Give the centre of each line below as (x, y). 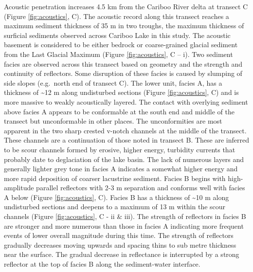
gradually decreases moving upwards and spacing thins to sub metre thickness (120, 245)
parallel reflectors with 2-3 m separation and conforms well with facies (141, 188)
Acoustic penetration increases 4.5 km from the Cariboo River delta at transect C (126, 6)
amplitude (19, 188)
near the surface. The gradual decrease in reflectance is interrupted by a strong (122, 254)
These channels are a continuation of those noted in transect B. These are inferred (126, 140)
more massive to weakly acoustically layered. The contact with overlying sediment (126, 101)
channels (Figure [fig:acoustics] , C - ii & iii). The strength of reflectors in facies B (125, 216)
